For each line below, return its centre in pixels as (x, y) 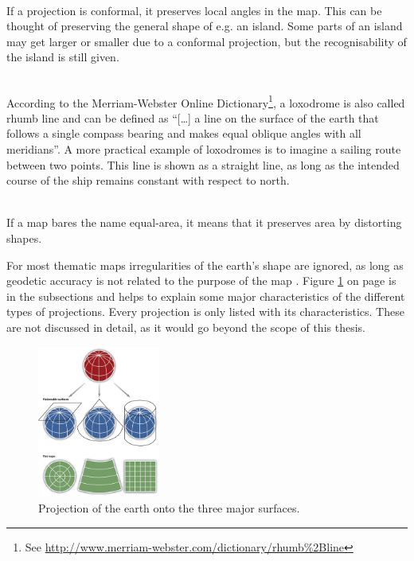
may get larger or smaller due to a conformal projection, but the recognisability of (207, 41)
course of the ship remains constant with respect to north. (148, 180)
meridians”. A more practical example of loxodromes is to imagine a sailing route (204, 149)
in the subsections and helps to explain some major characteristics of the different (206, 296)
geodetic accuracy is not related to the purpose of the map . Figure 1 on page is (201, 280)
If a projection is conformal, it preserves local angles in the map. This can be (194, 10)
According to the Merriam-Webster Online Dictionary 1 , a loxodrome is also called (206, 101)
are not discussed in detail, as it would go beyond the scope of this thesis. (186, 327)
